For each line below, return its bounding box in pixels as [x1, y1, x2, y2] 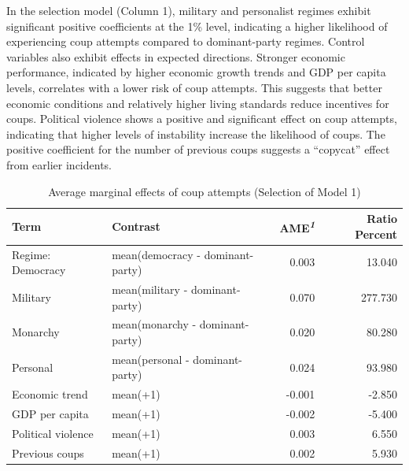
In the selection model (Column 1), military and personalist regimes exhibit [6, 2, 371, 18]
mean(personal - [112, 350, 190, 367]
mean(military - [112, 281, 188, 297]
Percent [355, 225, 397, 242]
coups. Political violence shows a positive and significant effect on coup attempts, [6, 110, 397, 127]
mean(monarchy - [112, 316, 197, 332]
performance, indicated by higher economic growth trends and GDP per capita [6, 64, 386, 80]
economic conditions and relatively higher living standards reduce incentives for [6, 95, 389, 111]
